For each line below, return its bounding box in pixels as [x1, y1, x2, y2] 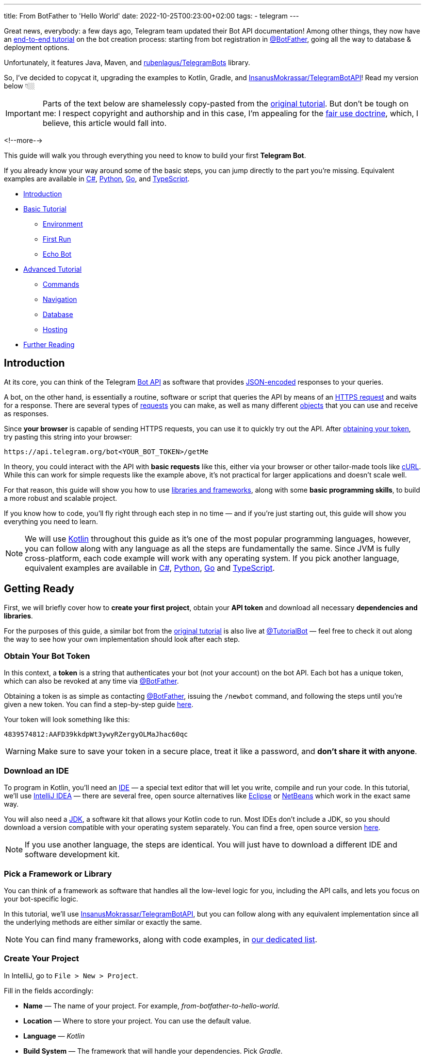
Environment [43, 220, 83, 228]
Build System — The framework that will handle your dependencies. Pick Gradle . [23, 1046, 283, 1055]
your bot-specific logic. [4, 894, 79, 903]
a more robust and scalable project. [4, 494, 117, 502]
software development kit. [25, 849, 120, 860]
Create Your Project [4, 953, 79, 964]
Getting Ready [4, 582, 74, 595]
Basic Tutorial [23, 205, 66, 213]
